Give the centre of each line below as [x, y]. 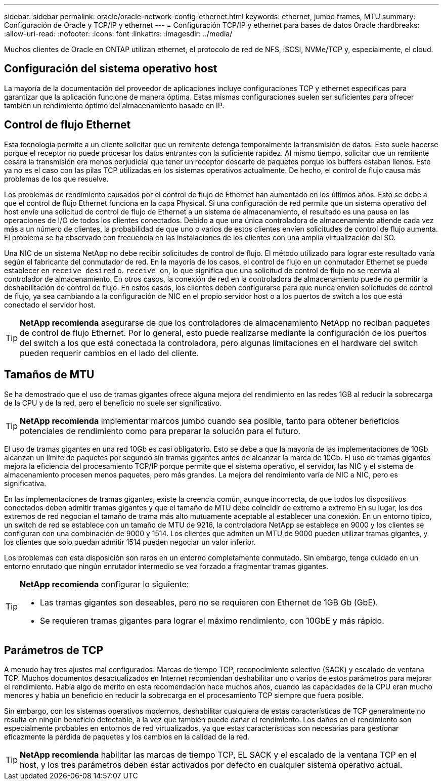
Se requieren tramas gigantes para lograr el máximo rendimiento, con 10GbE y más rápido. [212, 620]
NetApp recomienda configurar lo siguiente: [104, 584]
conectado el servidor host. [50, 304]
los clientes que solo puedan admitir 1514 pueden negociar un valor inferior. [130, 542]
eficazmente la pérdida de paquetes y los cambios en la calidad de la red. [127, 737]
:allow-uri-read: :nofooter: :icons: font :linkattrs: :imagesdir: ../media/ [118, 34]
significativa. [25, 483]
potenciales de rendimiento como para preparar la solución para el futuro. [160, 431]
